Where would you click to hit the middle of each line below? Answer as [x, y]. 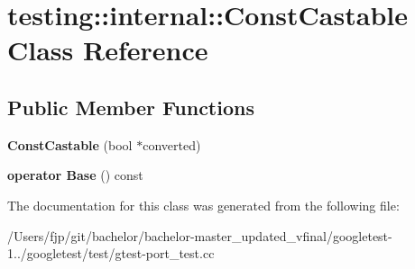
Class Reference [108, 50]
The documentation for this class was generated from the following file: [203, 205]
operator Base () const [75, 175]
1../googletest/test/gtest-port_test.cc [111, 253]
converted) [172, 144]
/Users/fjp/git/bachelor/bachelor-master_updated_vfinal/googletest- [200, 235]
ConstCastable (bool [70, 144]
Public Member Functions [131, 107]
